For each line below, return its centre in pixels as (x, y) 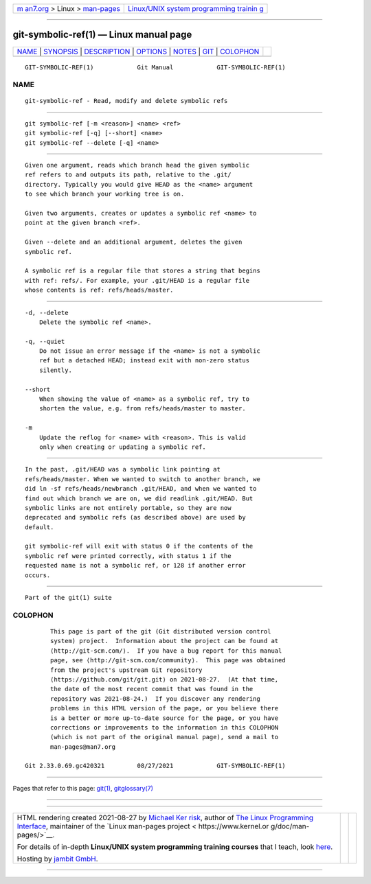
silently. (55, 370)
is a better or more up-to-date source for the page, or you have (165, 718)
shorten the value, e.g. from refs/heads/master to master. (143, 409)
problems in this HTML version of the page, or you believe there (165, 708)
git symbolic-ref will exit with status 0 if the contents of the (139, 546)
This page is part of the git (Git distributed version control (161, 631)
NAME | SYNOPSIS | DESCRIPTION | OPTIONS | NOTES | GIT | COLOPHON (138, 51)
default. (40, 527)
